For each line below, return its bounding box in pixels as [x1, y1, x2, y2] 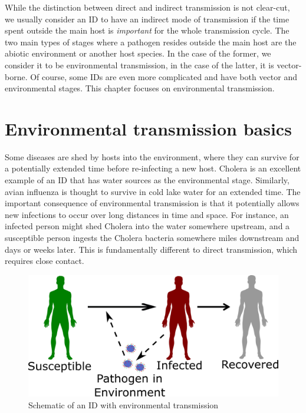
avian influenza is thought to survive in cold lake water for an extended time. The [5, 185, 301, 197]
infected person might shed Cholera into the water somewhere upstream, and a [5, 220, 290, 232]
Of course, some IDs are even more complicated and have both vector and [30, 70, 298, 82]
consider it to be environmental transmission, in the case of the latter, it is [5, 58, 274, 71]
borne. [5, 70, 28, 82]
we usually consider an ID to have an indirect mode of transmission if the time [5, 12, 289, 25]
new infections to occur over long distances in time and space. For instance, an [5, 208, 289, 220]
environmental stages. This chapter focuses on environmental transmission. [5, 82, 275, 94]
